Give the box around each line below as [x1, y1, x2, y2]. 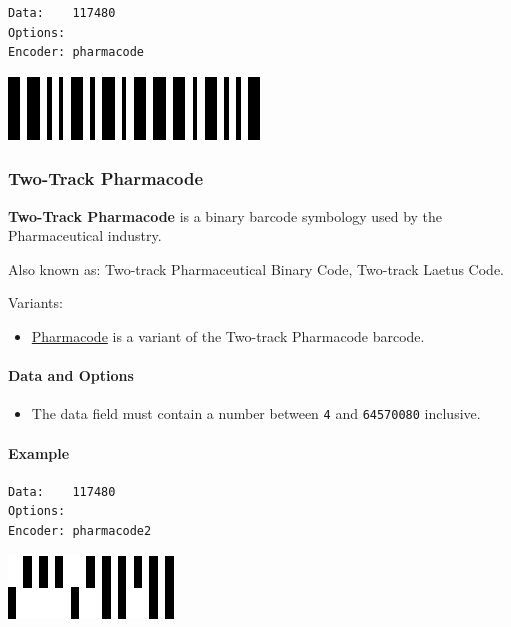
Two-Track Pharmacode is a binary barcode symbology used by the [8, 205, 443, 226]
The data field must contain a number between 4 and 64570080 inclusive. [31, 403, 481, 424]
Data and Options [8, 365, 134, 386]
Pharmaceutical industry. [8, 225, 162, 246]
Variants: [8, 292, 63, 313]
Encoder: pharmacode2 [8, 524, 152, 538]
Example [8, 442, 70, 463]
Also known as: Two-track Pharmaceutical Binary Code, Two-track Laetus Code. [8, 258, 504, 279]
